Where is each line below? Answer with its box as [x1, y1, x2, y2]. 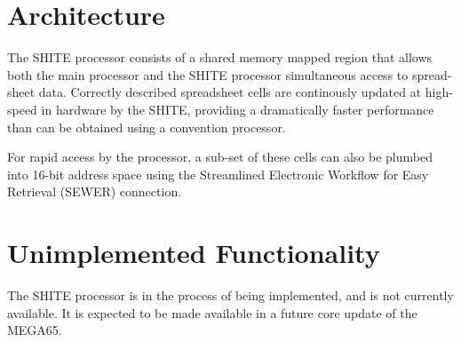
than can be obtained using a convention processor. [7, 117, 286, 136]
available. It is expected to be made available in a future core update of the [7, 303, 417, 322]
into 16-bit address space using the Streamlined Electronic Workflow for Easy [7, 164, 429, 183]
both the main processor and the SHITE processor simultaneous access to [7, 65, 409, 84]
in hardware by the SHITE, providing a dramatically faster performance [41, 99, 434, 118]
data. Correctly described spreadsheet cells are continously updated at [38, 83, 422, 101]
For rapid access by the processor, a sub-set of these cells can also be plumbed [7, 147, 433, 166]
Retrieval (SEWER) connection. [7, 182, 182, 201]
